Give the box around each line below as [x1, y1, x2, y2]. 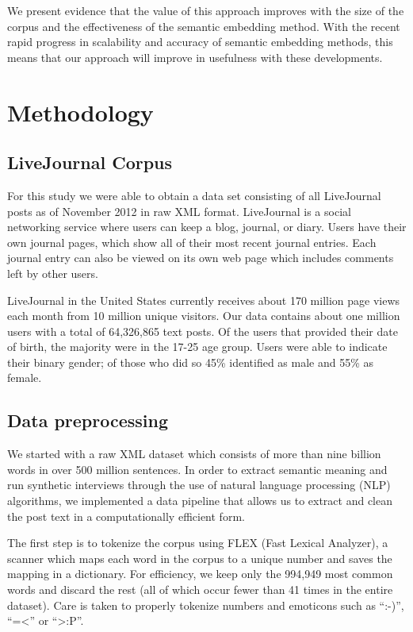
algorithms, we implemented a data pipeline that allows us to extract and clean [7, 492, 393, 509]
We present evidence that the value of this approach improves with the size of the [7, 2, 404, 18]
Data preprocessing [7, 408, 169, 433]
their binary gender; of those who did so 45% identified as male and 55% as [7, 353, 374, 370]
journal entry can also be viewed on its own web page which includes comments [7, 249, 394, 266]
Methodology [7, 95, 154, 128]
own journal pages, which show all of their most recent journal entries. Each [7, 233, 377, 250]
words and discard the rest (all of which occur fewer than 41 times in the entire [7, 581, 393, 598]
